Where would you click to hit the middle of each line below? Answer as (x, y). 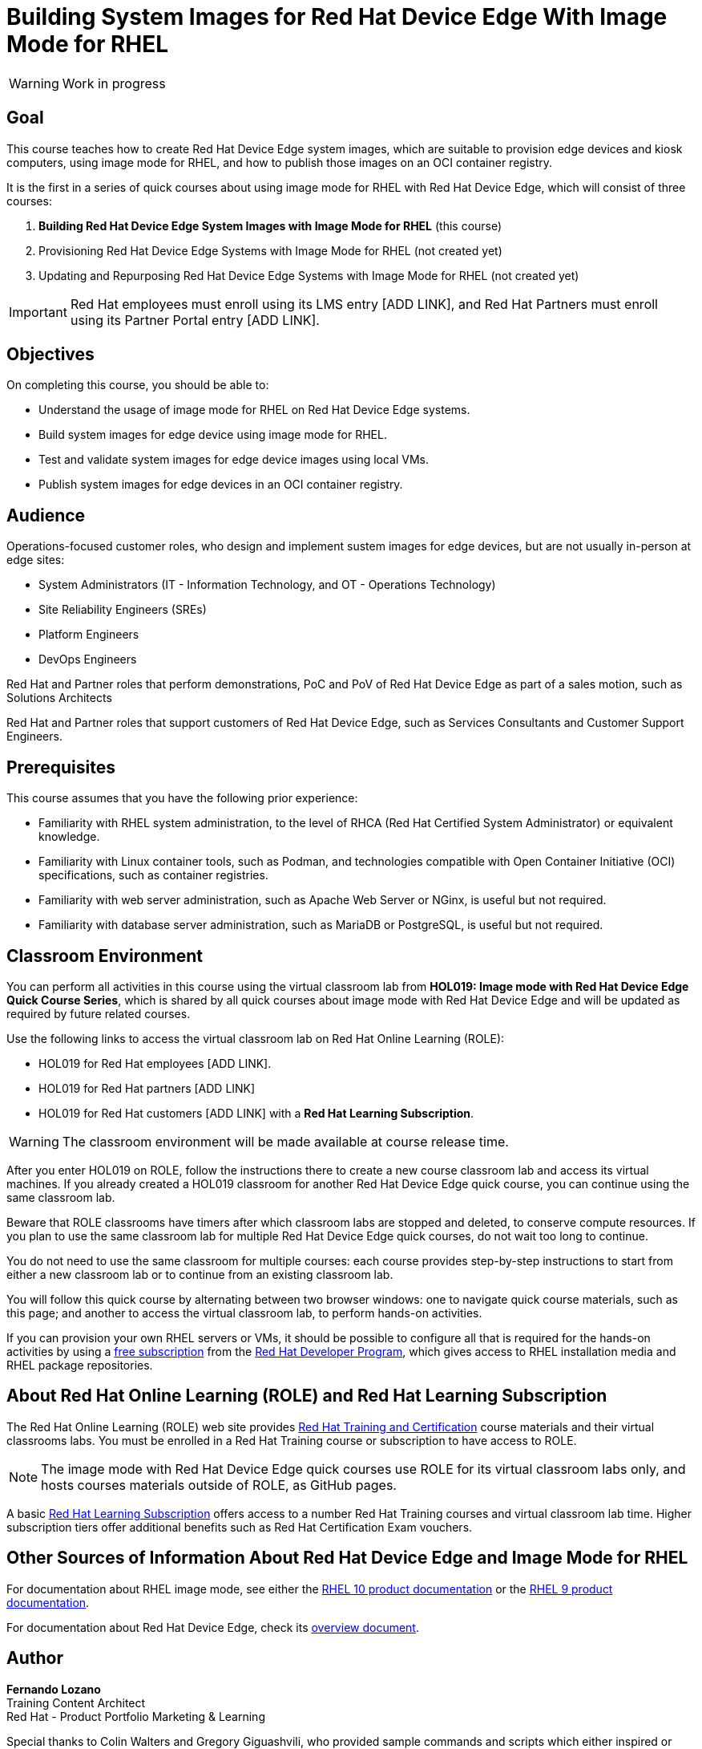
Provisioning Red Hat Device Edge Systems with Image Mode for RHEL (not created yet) (270, 250)
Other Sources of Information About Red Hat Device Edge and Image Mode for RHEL (347, 1558)
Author (35, 1658)
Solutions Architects (59, 698)
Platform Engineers (89, 635)
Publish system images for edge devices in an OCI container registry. (221, 485)
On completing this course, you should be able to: (138, 385)
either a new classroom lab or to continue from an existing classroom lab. (200, 1274)
